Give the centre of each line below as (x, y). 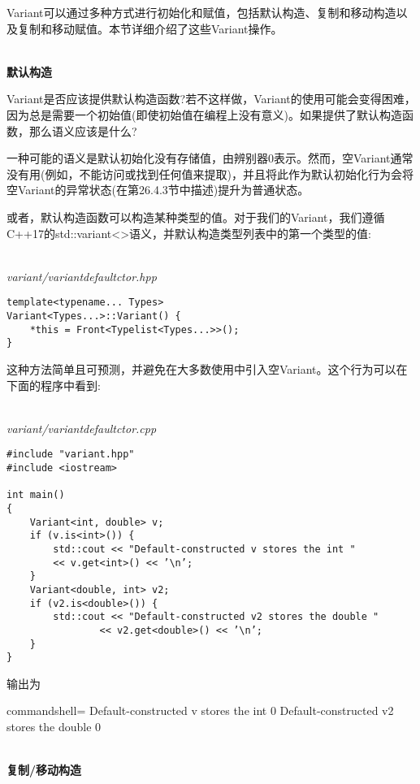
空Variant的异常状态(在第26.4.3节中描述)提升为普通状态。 (158, 190)
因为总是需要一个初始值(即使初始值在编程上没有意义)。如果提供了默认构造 (204, 114)
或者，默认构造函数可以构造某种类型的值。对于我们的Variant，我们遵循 (196, 217)
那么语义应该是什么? (83, 130)
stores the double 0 (54, 726)
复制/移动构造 (44, 770)
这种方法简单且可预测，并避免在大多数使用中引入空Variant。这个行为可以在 (207, 368)
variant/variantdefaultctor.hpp (82, 276)
